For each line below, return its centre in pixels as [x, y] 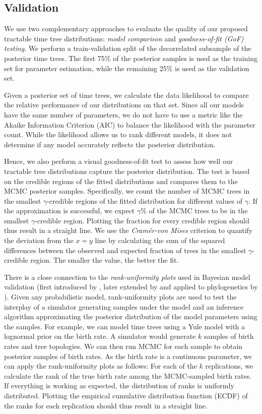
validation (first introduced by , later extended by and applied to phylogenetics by [131, 287]
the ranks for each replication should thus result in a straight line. [106, 405]
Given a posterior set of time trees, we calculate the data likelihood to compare [126, 95]
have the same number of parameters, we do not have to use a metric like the [123, 114]
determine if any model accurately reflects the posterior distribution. [110, 144]
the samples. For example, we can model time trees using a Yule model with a [125, 326]
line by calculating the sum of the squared [160, 240]
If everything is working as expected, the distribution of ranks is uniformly [119, 386]
